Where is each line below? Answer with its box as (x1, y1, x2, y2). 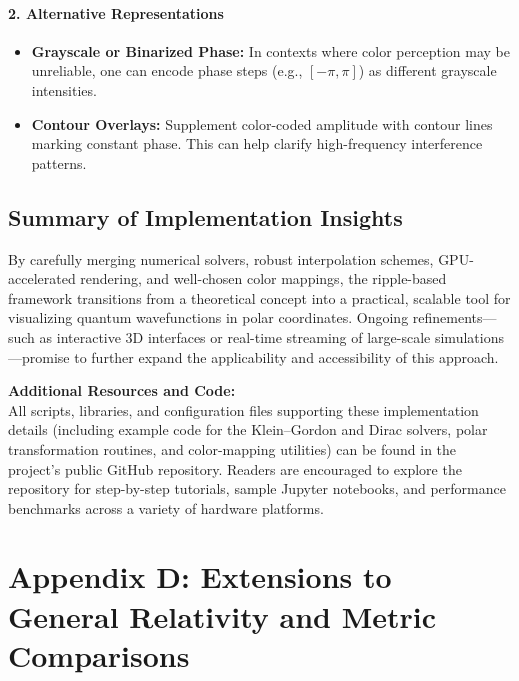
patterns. (31, 152, 87, 173)
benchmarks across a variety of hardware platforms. (8, 497, 324, 518)
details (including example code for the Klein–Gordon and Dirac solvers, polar (8, 419, 488, 440)
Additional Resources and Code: (8, 380, 236, 401)
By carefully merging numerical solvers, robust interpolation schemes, (8, 248, 434, 269)
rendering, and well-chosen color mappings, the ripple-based (80, 268, 447, 289)
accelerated (8, 268, 76, 289)
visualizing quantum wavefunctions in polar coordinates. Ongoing (8, 307, 409, 328)
